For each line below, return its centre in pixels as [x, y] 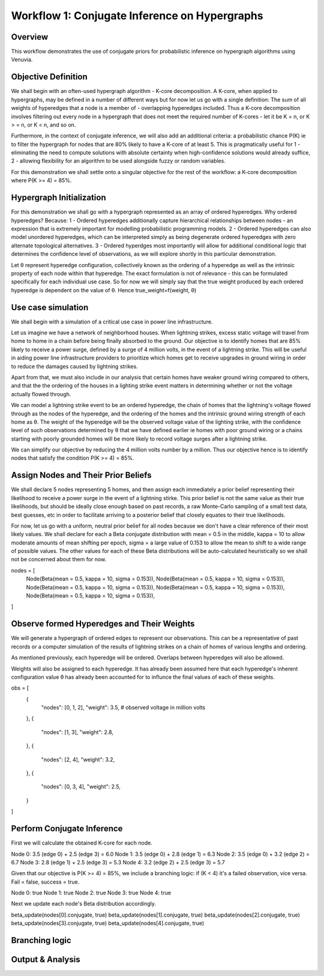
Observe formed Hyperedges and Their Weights [103, 624]
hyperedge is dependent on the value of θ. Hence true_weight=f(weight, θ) [104, 290]
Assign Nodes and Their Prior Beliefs [82, 475]
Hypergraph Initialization [58, 198]
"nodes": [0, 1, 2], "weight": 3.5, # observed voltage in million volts [123, 708]
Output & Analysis [46, 959]
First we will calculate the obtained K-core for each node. [82, 843]
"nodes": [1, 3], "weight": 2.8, [77, 732]
